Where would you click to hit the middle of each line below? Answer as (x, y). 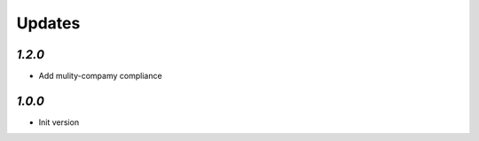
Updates (48, 23)
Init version (59, 122)
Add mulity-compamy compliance (101, 76)
